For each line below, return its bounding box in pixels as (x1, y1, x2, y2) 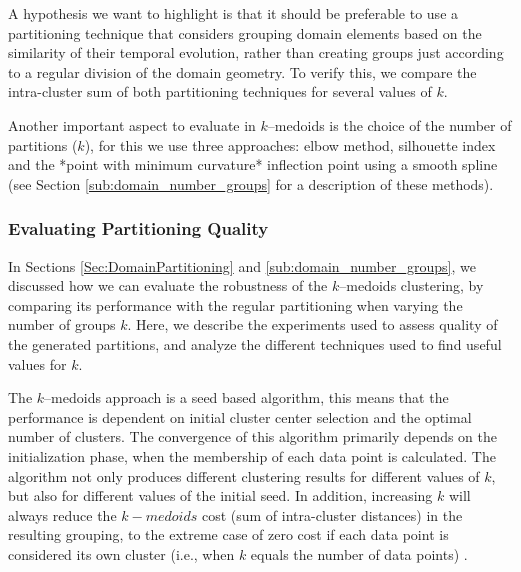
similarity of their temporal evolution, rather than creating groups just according (8, 42, 504, 63)
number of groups (8, 314, 116, 335)
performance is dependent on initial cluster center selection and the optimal (8, 406, 472, 427)
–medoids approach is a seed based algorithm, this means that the (44, 387, 449, 408)
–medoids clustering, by (339, 275, 484, 296)
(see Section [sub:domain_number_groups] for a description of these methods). (8, 173, 494, 194)
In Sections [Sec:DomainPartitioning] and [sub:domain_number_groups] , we (8, 255, 476, 276)
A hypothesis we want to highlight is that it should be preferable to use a (8, 3, 459, 23)
